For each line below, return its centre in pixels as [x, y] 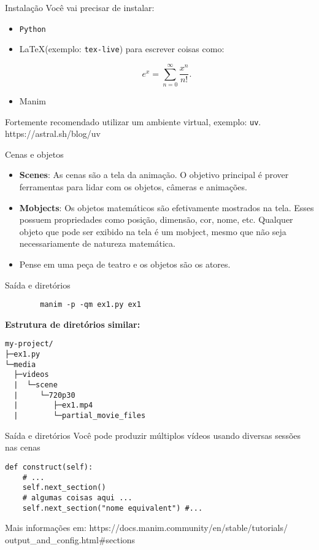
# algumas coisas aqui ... [77, 498]
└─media [21, 364]
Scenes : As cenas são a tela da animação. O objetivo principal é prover [154, 175]
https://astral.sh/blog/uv [53, 134]
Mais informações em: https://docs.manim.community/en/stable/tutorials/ [146, 528]
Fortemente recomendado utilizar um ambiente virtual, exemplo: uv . [133, 121]
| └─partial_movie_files [80, 416]
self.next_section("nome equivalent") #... [113, 508]
